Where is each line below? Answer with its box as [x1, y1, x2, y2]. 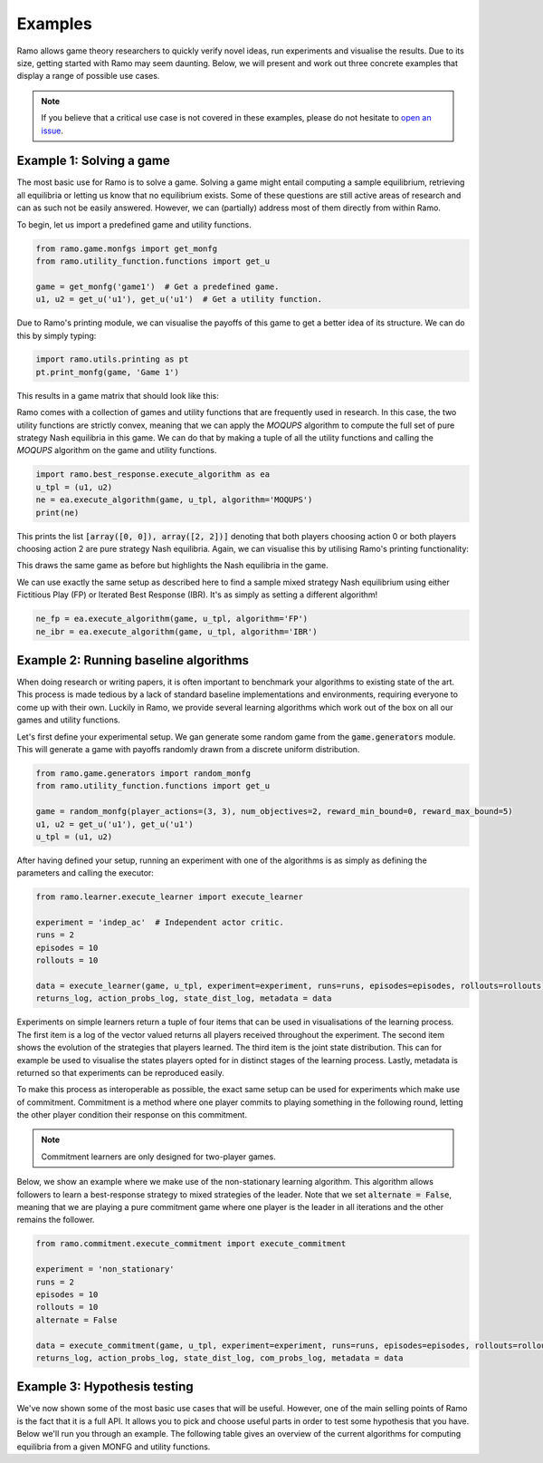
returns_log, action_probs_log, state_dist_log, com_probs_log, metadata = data [35, 1352, 404, 1363]
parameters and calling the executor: [16, 867, 154, 878]
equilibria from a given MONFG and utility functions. [16, 1441, 211, 1452]
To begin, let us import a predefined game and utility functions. [16, 218, 252, 230]
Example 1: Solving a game [16, 153, 171, 169]
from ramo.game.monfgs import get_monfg [35, 243, 217, 254]
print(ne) [35, 508, 80, 518]
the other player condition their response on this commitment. [16, 1109, 248, 1120]
